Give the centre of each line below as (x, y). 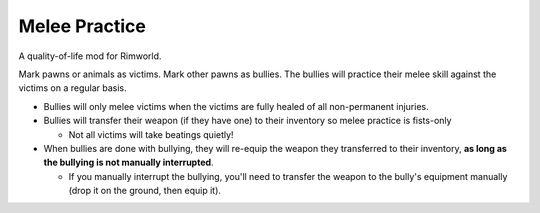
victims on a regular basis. (72, 88)
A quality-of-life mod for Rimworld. (90, 56)
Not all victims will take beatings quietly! (151, 134)
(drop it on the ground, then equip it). (145, 191)
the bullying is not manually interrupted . (128, 162)
